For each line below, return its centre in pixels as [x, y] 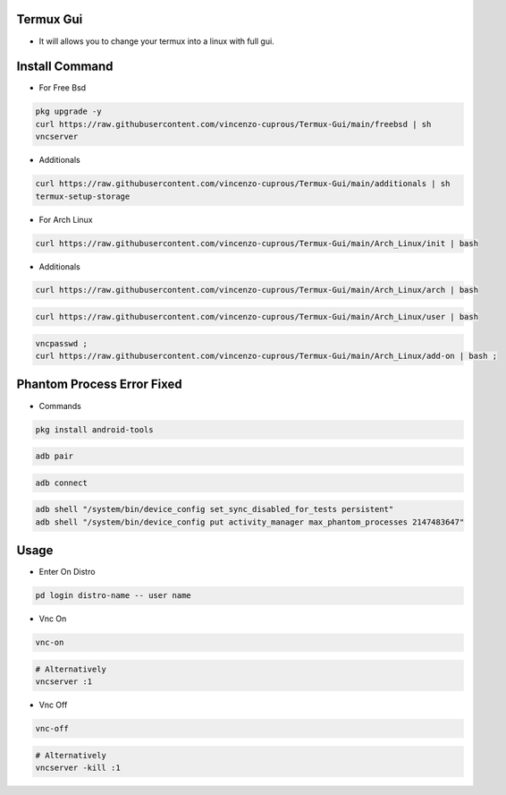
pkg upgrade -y [68, 111]
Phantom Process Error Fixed [99, 385]
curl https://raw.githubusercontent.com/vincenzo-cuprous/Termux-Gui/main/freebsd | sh [233, 124]
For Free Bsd [63, 88]
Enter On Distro [67, 572]
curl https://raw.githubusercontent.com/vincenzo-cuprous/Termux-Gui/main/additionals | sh [243, 184]
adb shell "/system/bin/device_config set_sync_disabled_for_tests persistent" [215, 509]
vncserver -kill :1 [78, 768]
